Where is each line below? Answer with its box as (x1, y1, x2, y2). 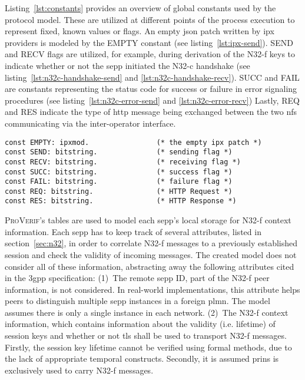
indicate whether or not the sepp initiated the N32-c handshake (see (5, 59, 250, 71)
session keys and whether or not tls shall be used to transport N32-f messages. (5, 329, 287, 342)
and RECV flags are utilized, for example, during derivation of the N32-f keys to (5, 48, 296, 60)
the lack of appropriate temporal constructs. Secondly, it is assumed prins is (5, 352, 279, 365)
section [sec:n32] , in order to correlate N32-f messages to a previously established (5, 237, 298, 249)
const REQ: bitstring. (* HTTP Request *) (5, 187, 233, 196)
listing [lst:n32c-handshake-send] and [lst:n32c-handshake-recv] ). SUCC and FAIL (5, 71, 300, 83)
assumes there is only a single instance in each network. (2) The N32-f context (5, 306, 289, 318)
